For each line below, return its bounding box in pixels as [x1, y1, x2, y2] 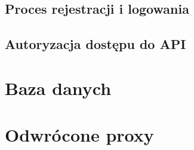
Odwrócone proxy [5, 123, 154, 147]
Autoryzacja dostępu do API [5, 35, 186, 53]
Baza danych [5, 75, 112, 100]
